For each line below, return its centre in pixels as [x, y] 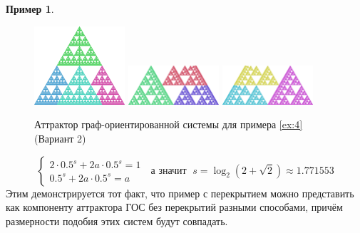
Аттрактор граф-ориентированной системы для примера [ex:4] [169, 124]
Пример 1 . [30, 9]
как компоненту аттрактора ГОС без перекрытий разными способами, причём [174, 207]
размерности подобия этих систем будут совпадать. [117, 221]
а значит [169, 171]
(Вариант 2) [60, 138]
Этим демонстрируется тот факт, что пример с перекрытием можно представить [180, 193]
